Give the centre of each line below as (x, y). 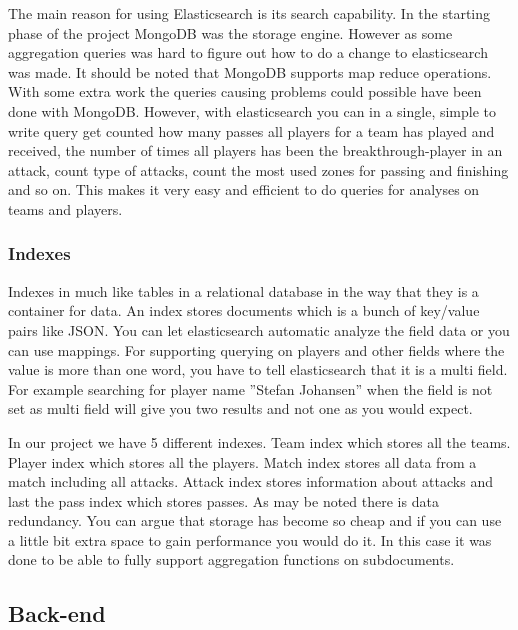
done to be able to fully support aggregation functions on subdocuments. (231, 559)
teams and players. (65, 208)
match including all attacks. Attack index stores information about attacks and (250, 481)
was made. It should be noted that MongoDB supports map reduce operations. (250, 71)
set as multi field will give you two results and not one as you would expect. (240, 408)
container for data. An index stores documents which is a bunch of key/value (244, 310)
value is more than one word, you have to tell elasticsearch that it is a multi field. (258, 369)
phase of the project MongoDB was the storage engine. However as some (230, 32)
